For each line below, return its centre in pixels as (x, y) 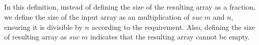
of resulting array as (35, 37)
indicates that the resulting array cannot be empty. (170, 37)
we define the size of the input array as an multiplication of (97, 16)
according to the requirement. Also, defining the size (173, 27)
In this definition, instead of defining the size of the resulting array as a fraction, (130, 7)
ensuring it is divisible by (43, 27)
